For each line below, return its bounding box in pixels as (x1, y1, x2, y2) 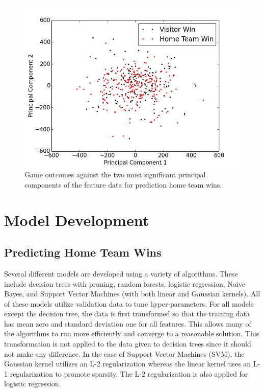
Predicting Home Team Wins (4, 244, 162, 260)
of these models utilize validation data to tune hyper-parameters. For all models (4, 298, 254, 309)
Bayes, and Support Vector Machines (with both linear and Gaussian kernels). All (4, 288, 260, 299)
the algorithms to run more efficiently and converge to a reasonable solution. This (4, 328, 259, 339)
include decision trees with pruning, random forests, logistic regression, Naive (4, 278, 245, 289)
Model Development (4, 209, 149, 230)
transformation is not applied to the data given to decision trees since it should (4, 338, 251, 349)
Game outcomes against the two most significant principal (24, 169, 206, 180)
